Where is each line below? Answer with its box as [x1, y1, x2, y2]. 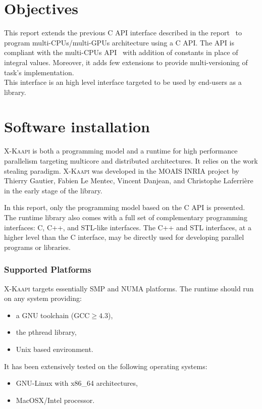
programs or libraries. [4, 241, 71, 252]
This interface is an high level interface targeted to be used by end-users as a [4, 77, 242, 87]
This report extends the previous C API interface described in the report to [4, 27, 242, 38]
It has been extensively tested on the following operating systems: [4, 361, 207, 371]
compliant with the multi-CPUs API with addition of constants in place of [4, 47, 238, 58]
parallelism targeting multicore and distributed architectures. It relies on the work [4, 156, 258, 166]
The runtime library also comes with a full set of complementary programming [4, 212, 247, 222]
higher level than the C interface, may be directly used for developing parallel [4, 232, 244, 242]
